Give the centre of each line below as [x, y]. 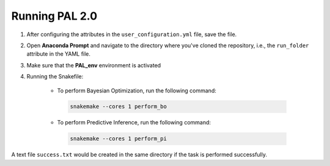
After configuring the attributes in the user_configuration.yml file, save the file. [132, 34]
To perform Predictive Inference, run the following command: [134, 123]
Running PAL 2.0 [54, 16]
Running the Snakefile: [55, 77]
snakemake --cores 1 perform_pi [119, 139]
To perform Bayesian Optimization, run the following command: [137, 90]
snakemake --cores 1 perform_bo [119, 107]
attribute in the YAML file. [59, 54]
